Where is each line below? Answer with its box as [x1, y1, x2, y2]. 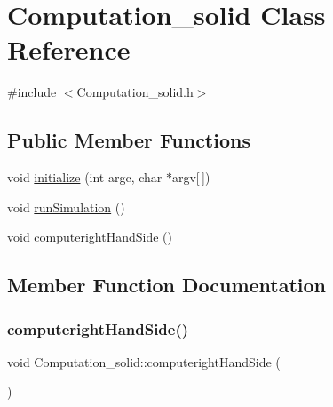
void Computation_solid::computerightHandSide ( [7, 352, 281, 371]
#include [7, 83, 57, 101]
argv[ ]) [171, 168, 210, 187]
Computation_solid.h [76, 83, 194, 101]
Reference [7, 31, 131, 68]
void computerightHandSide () [7, 227, 172, 246]
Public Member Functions [7, 126, 250, 154]
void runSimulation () [7, 197, 125, 216]
